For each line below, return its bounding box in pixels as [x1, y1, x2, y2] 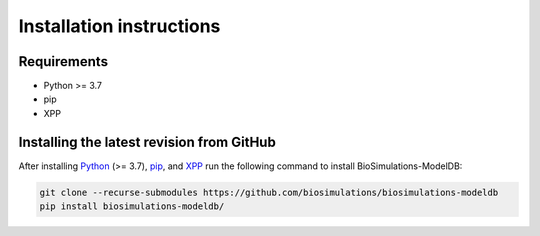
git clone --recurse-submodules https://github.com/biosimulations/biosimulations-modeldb [39, 186, 499, 198]
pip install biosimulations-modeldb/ [39, 201, 225, 212]
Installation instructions [18, 15, 221, 37]
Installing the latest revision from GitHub [18, 133, 277, 150]
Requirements [18, 53, 109, 70]
